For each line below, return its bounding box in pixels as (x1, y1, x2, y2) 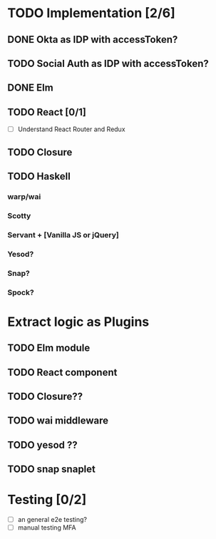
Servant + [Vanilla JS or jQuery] (7, 230, 120, 240)
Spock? (7, 287, 34, 297)
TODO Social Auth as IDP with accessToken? (7, 57, 209, 69)
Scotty (7, 210, 31, 220)
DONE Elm (7, 82, 53, 94)
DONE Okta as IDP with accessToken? (7, 34, 178, 46)
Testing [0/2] (7, 492, 87, 508)
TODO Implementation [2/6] (7, 5, 176, 21)
